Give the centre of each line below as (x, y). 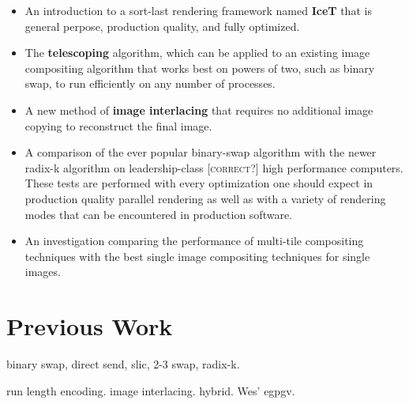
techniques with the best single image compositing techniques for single (197, 256)
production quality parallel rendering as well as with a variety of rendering (205, 198)
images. (43, 272)
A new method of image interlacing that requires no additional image (199, 109)
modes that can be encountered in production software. (159, 214)
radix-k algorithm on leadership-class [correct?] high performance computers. (214, 167)
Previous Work (90, 326)
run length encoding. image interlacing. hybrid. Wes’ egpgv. (151, 390)
